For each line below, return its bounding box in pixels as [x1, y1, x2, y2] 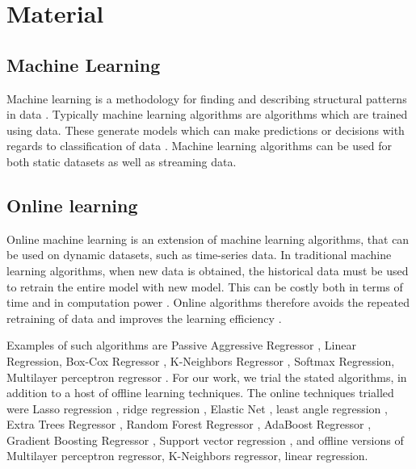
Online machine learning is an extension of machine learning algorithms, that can [6, 230, 410, 247]
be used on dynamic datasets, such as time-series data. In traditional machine [6, 246, 392, 263]
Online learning [6, 192, 138, 217]
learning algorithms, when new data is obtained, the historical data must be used [6, 262, 409, 278]
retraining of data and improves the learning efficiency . [6, 309, 282, 326]
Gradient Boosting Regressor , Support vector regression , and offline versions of [6, 431, 404, 448]
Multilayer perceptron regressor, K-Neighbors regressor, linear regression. [6, 447, 368, 464]
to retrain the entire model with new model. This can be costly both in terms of [6, 278, 403, 295]
